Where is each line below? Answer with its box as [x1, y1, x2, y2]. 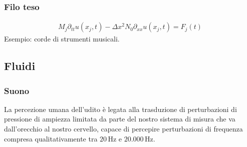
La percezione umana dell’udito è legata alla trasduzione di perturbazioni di [4, 103, 237, 114]
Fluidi [4, 58, 36, 73]
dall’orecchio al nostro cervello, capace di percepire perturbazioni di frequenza [4, 123, 243, 134]
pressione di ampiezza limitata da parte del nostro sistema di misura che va [4, 113, 235, 124]
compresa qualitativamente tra [4, 133, 98, 143]
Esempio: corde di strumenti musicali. [4, 33, 120, 44]
